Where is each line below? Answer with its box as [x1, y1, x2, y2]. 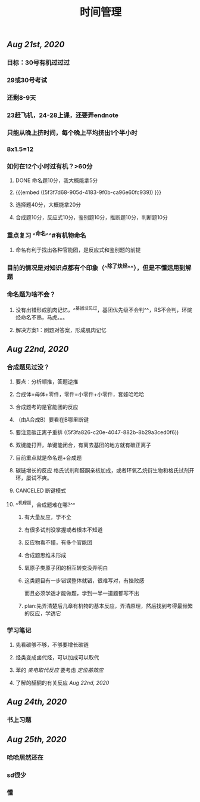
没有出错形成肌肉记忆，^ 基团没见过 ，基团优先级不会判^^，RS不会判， [15, 305, 182, 314]
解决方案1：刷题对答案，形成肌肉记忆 [15, 327, 107, 334]
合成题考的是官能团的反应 [15, 403, 79, 410]
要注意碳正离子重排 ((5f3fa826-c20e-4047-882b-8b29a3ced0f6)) [15, 428, 179, 436]
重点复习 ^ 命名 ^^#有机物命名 [7, 230, 86, 239]
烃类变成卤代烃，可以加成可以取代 [15, 653, 99, 660]
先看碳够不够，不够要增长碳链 [15, 641, 89, 648]
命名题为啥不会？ [7, 290, 56, 299]
